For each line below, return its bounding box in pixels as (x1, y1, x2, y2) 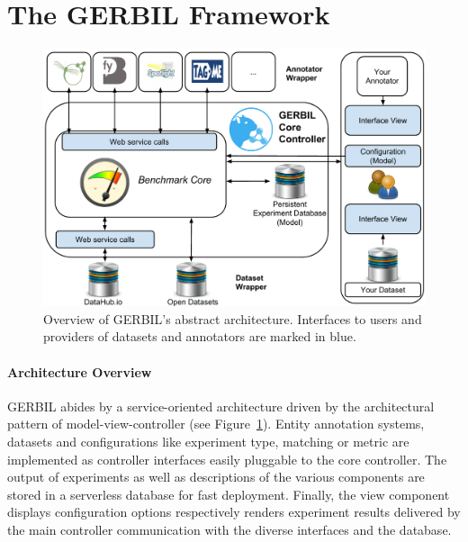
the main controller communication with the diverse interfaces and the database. (7, 519, 452, 538)
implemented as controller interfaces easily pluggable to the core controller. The (7, 449, 447, 468)
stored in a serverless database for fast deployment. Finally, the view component (7, 484, 450, 503)
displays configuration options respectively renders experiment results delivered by (7, 502, 461, 521)
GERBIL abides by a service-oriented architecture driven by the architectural (7, 396, 435, 415)
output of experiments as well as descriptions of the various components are (7, 467, 425, 486)
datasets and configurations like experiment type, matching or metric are (7, 432, 409, 450)
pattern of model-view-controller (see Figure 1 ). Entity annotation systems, (7, 414, 425, 433)
